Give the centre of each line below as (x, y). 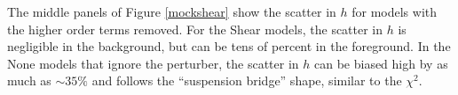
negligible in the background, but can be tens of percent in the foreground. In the (229, 46)
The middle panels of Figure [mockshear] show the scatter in (172, 11)
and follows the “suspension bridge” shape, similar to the (247, 80)
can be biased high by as (381, 63)
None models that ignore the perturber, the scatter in (153, 63)
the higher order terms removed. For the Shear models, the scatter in (195, 29)
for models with (395, 11)
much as (29, 80)
